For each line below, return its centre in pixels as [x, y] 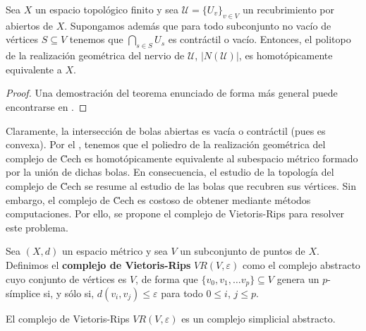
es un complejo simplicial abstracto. [258, 318]
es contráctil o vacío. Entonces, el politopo [260, 39]
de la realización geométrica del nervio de [95, 55]
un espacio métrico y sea [115, 251]
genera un [298, 278]
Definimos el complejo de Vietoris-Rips [98, 264]
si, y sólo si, [69, 293]
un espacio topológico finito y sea [107, 9]
